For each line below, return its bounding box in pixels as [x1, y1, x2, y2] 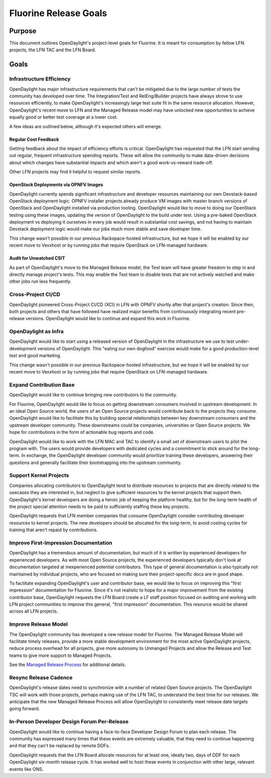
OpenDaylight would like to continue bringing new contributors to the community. [9, 392, 178, 398]
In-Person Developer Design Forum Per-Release [9, 718, 129, 725]
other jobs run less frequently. [9, 278, 72, 284]
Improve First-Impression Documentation [9, 539, 112, 546]
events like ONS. [9, 766, 44, 772]
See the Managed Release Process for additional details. [9, 661, 126, 668]
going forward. [9, 706, 40, 712]
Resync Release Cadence [9, 674, 73, 681]
